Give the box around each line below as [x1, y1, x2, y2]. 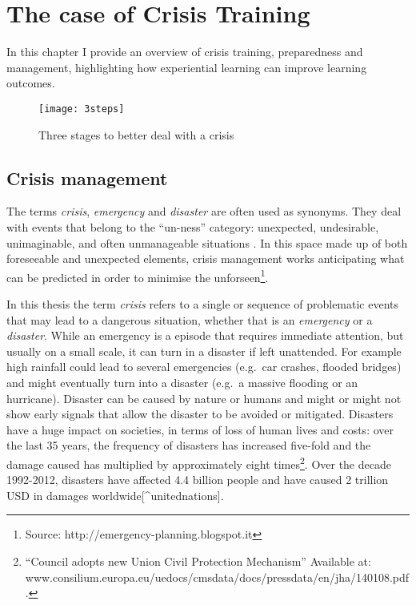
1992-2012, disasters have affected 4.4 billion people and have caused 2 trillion [6, 471, 389, 488]
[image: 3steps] [38, 103, 125, 115]
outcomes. [6, 75, 55, 91]
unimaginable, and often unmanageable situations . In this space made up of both [6, 234, 408, 251]
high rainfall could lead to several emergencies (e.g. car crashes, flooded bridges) [6, 358, 402, 375]
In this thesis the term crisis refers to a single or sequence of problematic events [6, 295, 399, 312]
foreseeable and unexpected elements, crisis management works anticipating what [6, 250, 405, 267]
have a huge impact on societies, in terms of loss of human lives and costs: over [6, 421, 394, 438]
